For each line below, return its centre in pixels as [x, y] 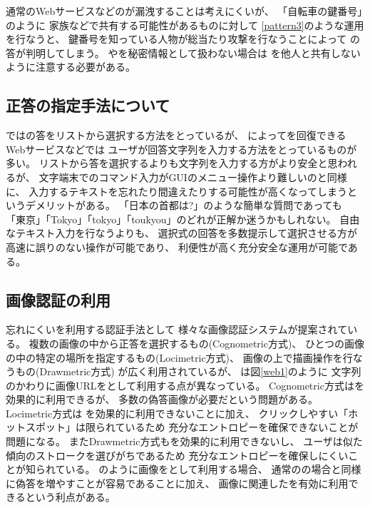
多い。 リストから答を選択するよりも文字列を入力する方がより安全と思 [172, 163]
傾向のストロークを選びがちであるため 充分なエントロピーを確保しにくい [177, 455]
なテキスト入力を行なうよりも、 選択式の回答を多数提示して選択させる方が [182, 233]
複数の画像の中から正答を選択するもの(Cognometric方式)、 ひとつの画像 [197, 343]
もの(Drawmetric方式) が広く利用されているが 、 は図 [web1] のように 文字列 [188, 371]
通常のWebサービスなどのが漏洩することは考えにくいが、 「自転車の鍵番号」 [184, 11]
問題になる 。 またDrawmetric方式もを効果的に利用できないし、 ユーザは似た [184, 441]
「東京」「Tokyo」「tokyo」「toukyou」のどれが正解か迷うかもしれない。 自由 [183, 219]
